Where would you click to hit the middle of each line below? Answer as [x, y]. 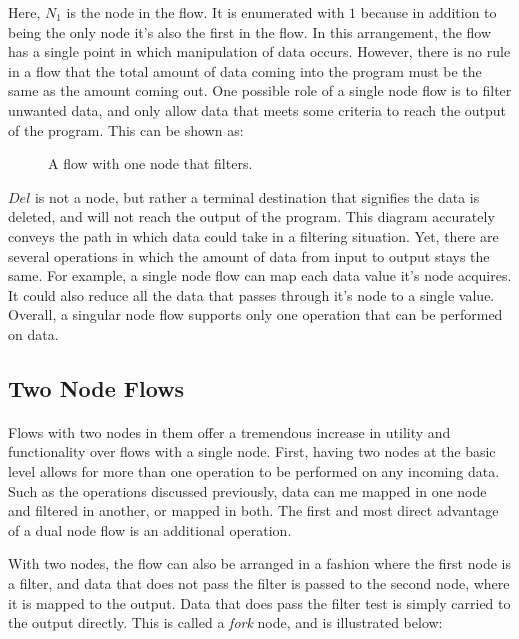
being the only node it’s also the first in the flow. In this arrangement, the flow [250, 31]
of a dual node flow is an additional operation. [150, 529]
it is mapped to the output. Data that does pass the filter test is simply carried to [259, 602]
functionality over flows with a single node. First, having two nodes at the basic [252, 451]
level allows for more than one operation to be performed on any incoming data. [254, 471]
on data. [33, 333]
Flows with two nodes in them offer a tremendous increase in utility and [229, 431]
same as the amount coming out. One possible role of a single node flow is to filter [260, 90]
